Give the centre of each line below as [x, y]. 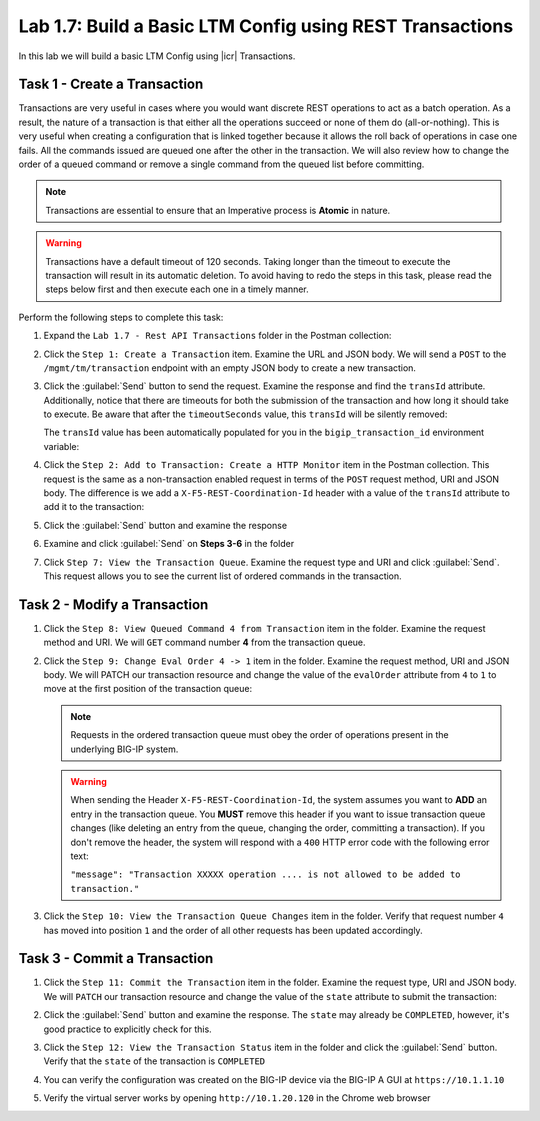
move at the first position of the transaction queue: [148, 689]
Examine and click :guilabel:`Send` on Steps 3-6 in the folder [169, 544]
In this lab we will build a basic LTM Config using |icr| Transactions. [157, 56]
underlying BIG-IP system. [124, 749]
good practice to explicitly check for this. [127, 1029]
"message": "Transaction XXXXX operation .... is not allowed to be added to [265, 874]
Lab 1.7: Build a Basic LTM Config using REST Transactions [266, 26]
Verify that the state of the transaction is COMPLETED [154, 1061]
